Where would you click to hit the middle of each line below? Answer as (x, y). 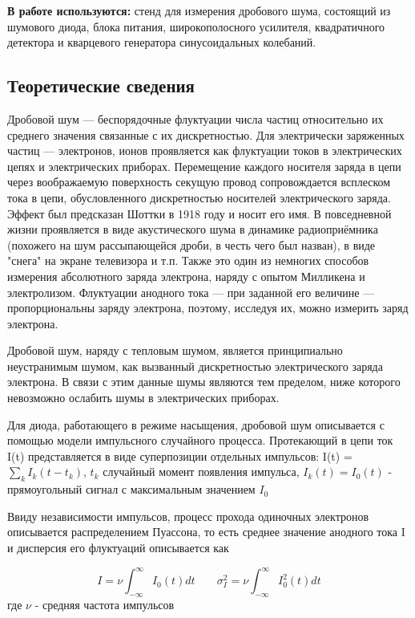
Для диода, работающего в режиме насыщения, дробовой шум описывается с (196, 424)
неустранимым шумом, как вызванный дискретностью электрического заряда (195, 366)
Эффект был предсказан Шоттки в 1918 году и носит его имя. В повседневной (199, 213)
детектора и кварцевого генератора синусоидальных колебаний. (162, 42)
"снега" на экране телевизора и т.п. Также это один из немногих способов (188, 260)
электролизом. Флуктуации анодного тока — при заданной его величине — (191, 292)
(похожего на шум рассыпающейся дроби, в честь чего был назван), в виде (191, 244)
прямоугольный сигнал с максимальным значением (131, 489)
